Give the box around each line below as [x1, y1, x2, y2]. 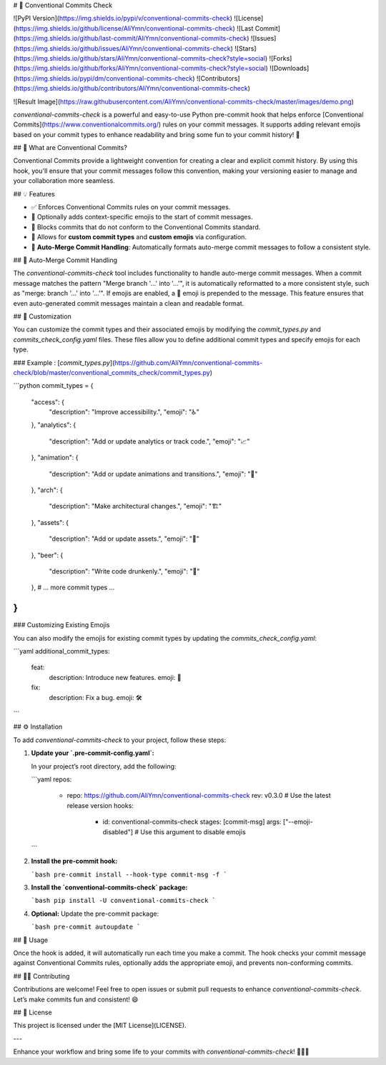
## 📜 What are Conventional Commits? [13, 144, 128, 152]
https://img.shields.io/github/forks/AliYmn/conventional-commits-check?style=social [15, 64, 266, 73]
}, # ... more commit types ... [31, 583, 115, 592]
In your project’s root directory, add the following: [31, 761, 177, 771]
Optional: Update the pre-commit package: [31, 909, 159, 918]
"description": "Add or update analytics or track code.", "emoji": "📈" [49, 436, 250, 446]
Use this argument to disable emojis [140, 827, 246, 836]
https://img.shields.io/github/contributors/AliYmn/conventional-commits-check [15, 84, 248, 93]
